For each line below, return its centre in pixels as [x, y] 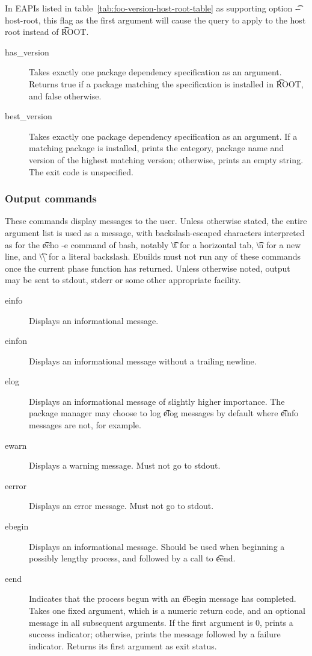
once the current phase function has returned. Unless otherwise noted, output [148, 268]
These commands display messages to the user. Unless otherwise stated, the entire [156, 221]
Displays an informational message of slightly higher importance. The [157, 401]
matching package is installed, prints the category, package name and [157, 148]
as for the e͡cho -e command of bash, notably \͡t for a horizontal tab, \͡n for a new [153, 244]
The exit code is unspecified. [81, 171]
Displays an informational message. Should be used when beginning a [157, 546]
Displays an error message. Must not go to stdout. [121, 506]
